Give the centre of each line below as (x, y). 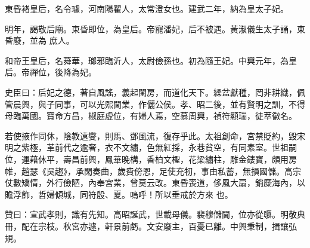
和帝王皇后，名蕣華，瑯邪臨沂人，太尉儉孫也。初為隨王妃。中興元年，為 (147, 60)
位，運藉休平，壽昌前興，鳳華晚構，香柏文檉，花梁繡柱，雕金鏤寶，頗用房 (151, 159)
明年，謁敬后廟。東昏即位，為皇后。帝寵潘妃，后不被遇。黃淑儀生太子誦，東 (155, 28)
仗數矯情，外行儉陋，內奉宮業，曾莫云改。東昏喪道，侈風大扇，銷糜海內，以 (155, 183)
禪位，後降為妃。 (63, 72)
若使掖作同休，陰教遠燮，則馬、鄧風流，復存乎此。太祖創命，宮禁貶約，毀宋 (155, 135)
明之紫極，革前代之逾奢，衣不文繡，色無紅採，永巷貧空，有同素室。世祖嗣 (151, 147)
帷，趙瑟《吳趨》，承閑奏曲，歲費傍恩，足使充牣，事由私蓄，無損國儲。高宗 (153, 171)
